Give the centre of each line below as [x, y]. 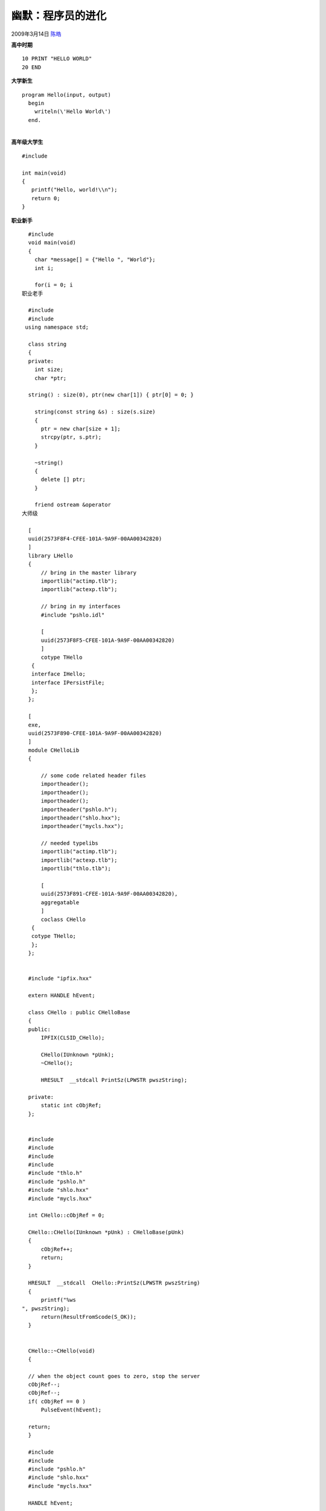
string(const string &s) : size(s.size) [95, 412]
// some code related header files [93, 775]
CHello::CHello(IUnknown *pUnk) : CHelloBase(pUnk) [106, 1232]
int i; [44, 268]
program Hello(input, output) [67, 95]
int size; [49, 370]
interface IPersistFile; [68, 682]
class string [47, 344]
